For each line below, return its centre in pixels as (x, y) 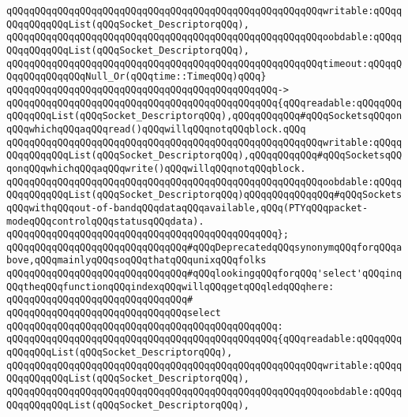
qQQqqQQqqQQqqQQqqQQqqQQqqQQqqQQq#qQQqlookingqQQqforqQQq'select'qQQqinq (204, 274)
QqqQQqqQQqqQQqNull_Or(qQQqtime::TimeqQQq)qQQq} (137, 77)
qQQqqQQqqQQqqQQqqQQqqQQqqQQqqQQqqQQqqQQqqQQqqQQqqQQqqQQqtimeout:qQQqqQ (204, 63)
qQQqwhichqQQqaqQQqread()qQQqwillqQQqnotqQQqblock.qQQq (156, 129)
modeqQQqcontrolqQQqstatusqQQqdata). (105, 221)
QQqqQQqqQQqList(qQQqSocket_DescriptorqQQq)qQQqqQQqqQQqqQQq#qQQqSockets (204, 195)
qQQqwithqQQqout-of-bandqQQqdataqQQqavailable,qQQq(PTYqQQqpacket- (187, 208)
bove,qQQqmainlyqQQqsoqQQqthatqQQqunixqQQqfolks (137, 261)
